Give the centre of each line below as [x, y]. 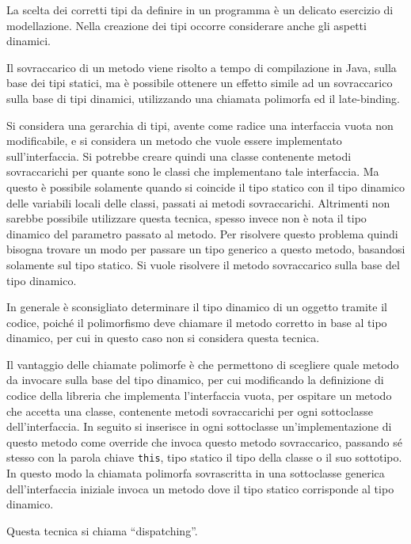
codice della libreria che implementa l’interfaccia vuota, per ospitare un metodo [199, 396]
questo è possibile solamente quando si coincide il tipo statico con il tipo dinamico [205, 186]
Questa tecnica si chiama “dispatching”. [102, 530]
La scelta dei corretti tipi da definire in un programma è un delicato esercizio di [200, 10]
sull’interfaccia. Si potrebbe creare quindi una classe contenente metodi [179, 156]
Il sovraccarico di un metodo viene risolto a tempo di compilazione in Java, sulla [202, 67]
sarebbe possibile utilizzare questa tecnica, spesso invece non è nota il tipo [186, 218]
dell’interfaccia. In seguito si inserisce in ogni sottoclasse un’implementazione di [199, 426]
